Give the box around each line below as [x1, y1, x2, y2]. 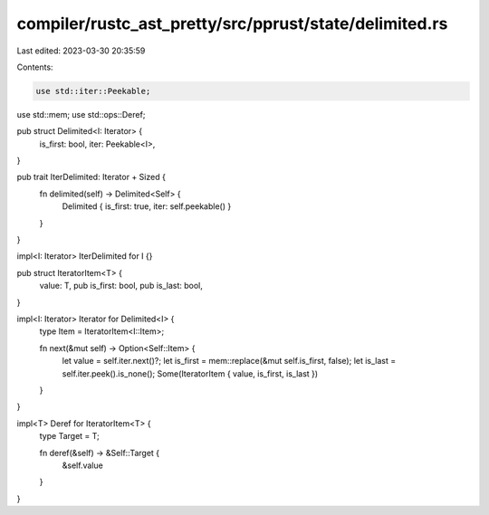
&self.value [62, 460, 103, 471]
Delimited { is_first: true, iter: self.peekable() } [62, 201, 232, 212]
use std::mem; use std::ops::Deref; [16, 109, 146, 119]
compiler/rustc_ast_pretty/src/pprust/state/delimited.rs [16, 14, 448, 33]
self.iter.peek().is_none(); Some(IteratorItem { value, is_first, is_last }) [62, 367, 319, 379]
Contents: [16, 62, 53, 72]
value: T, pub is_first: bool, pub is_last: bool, [39, 281, 204, 291]
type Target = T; [39, 431, 100, 442]
